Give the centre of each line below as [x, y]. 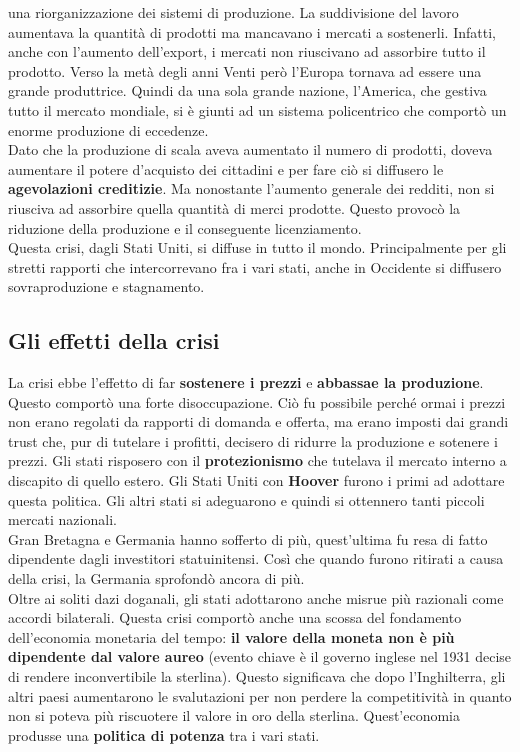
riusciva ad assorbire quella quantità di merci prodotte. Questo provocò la [234, 207]
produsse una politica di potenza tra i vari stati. [164, 734]
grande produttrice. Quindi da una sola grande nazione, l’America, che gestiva [247, 90]
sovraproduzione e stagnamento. [106, 286]
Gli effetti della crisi [114, 340]
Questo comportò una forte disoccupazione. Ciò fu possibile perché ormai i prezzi [257, 401]
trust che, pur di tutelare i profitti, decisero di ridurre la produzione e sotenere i [253, 440]
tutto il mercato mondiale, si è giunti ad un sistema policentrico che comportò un [257, 109]
